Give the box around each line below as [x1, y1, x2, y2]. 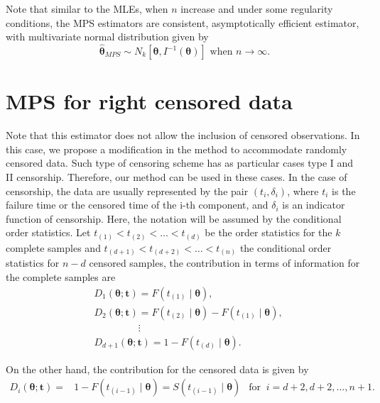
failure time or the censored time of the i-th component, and [6, 197, 268, 212]
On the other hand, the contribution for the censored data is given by [6, 361, 309, 376]
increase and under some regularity [180, 1, 333, 16]
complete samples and [6, 240, 101, 255]
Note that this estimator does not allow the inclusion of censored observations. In [6, 128, 360, 143]
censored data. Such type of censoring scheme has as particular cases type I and [6, 155, 354, 170]
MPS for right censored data [6, 87, 293, 116]
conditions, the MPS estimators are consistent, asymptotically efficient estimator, [6, 15, 359, 30]
